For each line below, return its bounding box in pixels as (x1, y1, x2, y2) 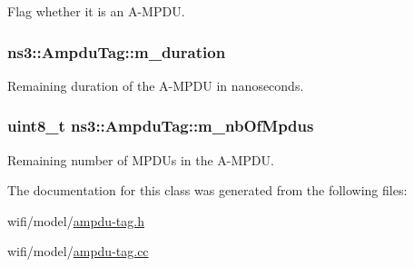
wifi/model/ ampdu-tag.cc (7, 242, 149, 261)
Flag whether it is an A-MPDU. (7, 2, 185, 20)
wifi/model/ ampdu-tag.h (7, 211, 144, 230)
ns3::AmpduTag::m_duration (7, 40, 226, 63)
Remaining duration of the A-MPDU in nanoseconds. (7, 75, 304, 94)
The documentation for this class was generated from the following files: (7, 181, 408, 200)
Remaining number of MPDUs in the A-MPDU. (7, 150, 274, 169)
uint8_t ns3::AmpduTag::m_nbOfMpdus (7, 114, 314, 137)
